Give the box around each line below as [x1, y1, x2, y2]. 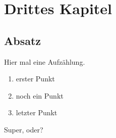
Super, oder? [4, 124, 43, 134]
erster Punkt [16, 73, 55, 84]
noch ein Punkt [16, 90, 64, 101]
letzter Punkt [16, 107, 57, 118]
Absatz [4, 32, 41, 48]
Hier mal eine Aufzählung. [4, 56, 85, 67]
